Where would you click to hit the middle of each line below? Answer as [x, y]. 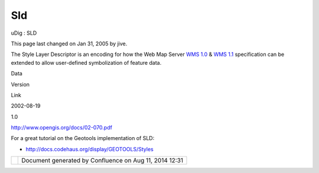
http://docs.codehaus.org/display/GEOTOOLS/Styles [89, 149]
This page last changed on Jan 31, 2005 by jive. [69, 44]
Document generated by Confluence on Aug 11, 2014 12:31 [102, 161]
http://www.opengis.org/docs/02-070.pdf [61, 128]
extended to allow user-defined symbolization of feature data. [86, 62]
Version [20, 84]
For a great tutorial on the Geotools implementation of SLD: [83, 138]
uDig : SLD [24, 33]
